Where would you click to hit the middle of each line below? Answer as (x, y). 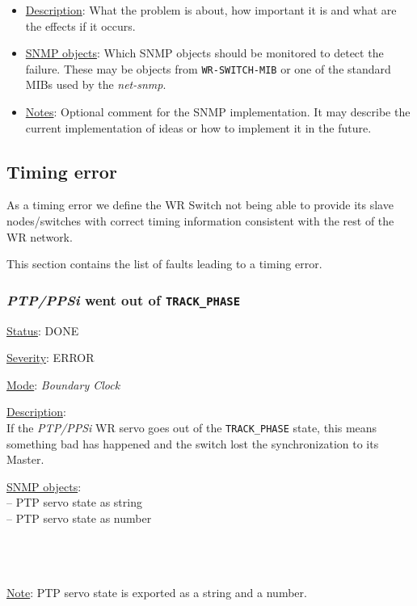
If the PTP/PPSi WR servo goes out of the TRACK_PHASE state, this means (192, 427)
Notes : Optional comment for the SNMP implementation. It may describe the (218, 112)
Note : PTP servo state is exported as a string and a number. (157, 593)
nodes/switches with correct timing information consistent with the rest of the (200, 221)
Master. (25, 459)
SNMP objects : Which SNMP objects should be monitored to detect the (204, 53)
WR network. (40, 236)
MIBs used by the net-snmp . (96, 84)
